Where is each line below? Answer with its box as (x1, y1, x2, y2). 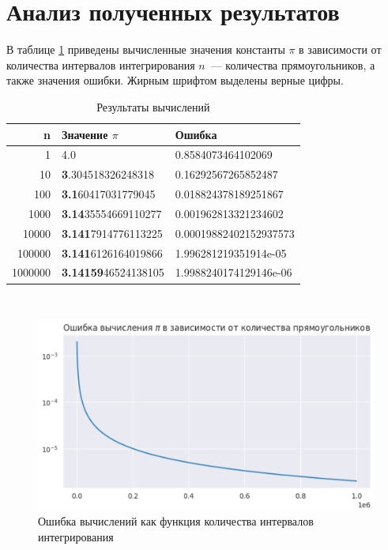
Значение (62, 126, 108, 142)
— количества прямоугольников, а (210, 56, 375, 73)
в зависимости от (299, 41, 382, 58)
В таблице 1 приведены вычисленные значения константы (6, 41, 285, 58)
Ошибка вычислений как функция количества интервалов (38, 513, 314, 529)
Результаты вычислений (96, 98, 210, 115)
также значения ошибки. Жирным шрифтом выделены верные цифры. (6, 72, 344, 89)
